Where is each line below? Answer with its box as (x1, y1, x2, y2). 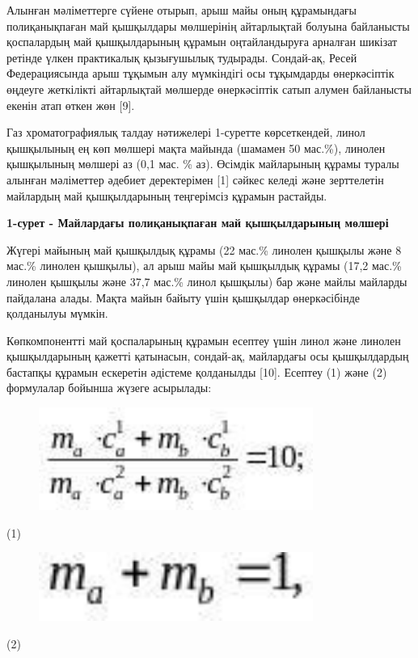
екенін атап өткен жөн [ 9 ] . (6, 96, 135, 113)
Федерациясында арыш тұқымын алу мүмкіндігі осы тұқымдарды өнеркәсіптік (6, 65, 395, 82)
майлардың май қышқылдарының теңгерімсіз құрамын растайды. (6, 187, 327, 204)
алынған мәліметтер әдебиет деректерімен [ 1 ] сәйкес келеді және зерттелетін (6, 171, 384, 188)
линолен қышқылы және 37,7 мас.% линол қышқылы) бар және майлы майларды (6, 272, 407, 289)
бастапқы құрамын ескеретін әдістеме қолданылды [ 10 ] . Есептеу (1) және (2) (6, 363, 387, 380)
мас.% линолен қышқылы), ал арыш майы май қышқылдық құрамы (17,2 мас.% (6, 257, 402, 274)
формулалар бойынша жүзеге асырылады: (6, 379, 212, 396)
